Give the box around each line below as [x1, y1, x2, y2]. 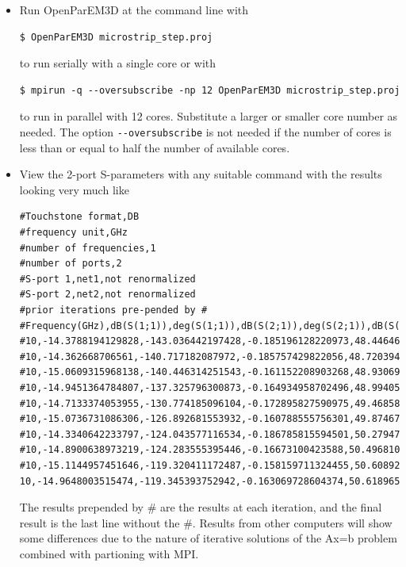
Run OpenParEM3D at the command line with [19, 2, 249, 17]
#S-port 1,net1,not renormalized [19, 273, 196, 285]
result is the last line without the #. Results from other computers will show [19, 514, 393, 531]
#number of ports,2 [19, 258, 122, 270]
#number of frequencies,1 [19, 242, 156, 254]
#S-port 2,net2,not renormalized [19, 289, 196, 301]
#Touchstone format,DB [19, 211, 140, 223]
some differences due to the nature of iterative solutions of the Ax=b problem [19, 530, 397, 546]
